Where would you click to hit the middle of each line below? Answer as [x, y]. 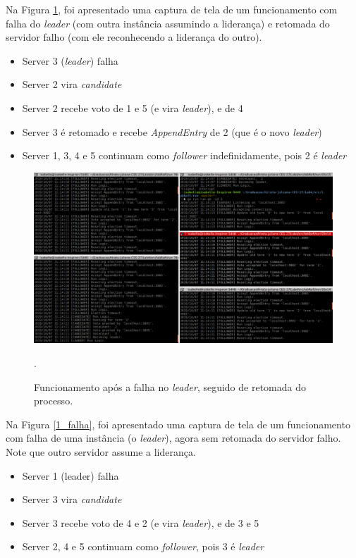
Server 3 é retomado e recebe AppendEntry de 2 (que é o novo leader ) [172, 131]
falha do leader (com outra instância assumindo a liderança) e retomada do [168, 23]
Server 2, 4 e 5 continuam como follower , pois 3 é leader [143, 546]
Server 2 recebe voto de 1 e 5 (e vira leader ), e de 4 [133, 107]
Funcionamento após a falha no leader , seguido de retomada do [170, 386]
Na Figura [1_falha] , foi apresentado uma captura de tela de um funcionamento [178, 424]
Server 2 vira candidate [72, 84]
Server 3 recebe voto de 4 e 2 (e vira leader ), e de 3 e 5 [141, 522]
